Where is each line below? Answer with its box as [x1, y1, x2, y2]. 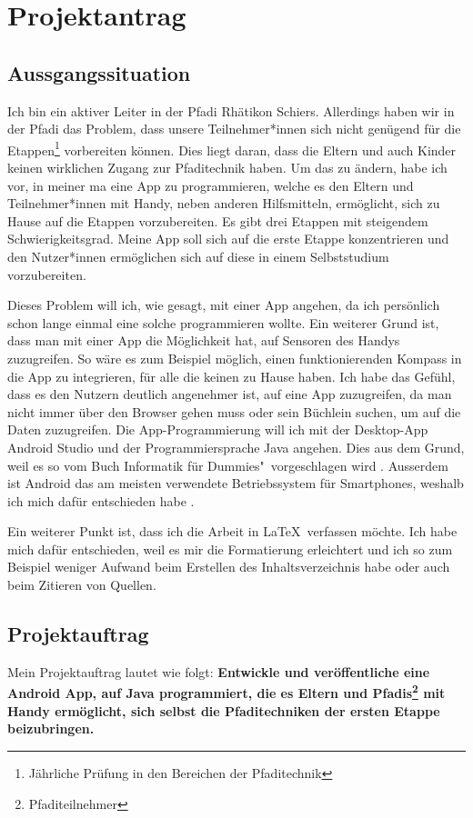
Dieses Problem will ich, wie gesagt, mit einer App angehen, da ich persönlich [7, 295, 440, 314]
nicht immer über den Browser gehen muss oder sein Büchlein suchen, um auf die [7, 402, 461, 421]
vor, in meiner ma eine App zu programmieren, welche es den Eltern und [7, 175, 414, 195]
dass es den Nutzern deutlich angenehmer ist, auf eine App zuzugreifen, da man [7, 384, 452, 404]
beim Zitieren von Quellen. [7, 575, 156, 594]
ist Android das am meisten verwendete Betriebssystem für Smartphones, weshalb [7, 474, 464, 493]
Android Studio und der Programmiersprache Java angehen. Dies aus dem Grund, [7, 437, 465, 456]
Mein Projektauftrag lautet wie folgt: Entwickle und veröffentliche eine [7, 662, 430, 681]
